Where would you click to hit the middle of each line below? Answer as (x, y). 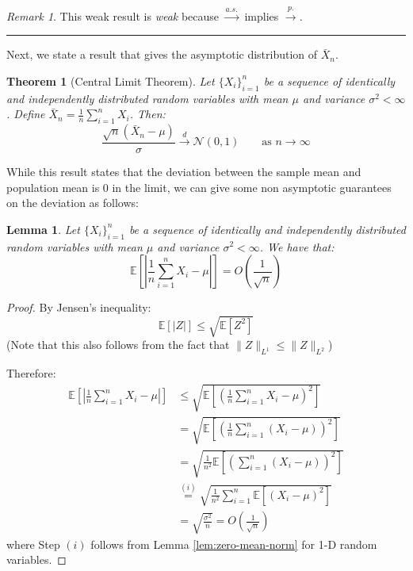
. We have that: (297, 246)
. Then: (147, 114)
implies (262, 15)
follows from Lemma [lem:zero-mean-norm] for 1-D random (234, 544)
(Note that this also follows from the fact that (118, 345)
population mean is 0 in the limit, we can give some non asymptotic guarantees (199, 187)
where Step (33, 544)
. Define (26, 114)
